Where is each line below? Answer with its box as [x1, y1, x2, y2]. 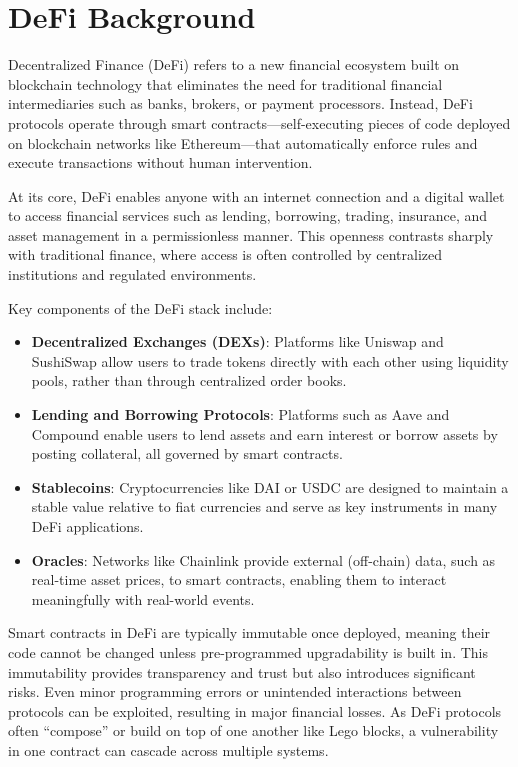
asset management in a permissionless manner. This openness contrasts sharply [8, 224, 494, 245]
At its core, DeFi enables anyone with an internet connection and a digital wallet [8, 185, 505, 206]
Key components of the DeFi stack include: [8, 297, 273, 318]
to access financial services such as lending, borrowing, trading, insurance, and [8, 205, 488, 226]
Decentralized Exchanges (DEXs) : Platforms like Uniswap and [31, 331, 444, 352]
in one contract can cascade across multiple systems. [8, 739, 329, 760]
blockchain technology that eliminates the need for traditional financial [8, 73, 443, 94]
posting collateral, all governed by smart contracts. [31, 443, 343, 464]
